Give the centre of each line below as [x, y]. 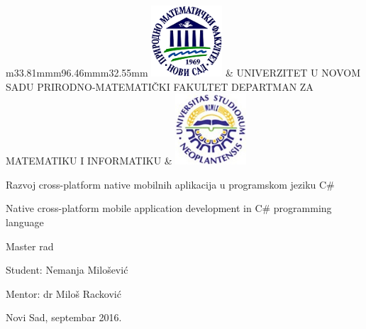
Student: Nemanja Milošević [67, 270]
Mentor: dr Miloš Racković [63, 293]
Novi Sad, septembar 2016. [64, 317]
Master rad [30, 246]
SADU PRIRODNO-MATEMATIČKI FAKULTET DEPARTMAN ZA [160, 86]
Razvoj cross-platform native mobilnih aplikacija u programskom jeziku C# [170, 184]
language [25, 222]
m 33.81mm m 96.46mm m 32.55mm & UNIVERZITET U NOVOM [183, 72]
